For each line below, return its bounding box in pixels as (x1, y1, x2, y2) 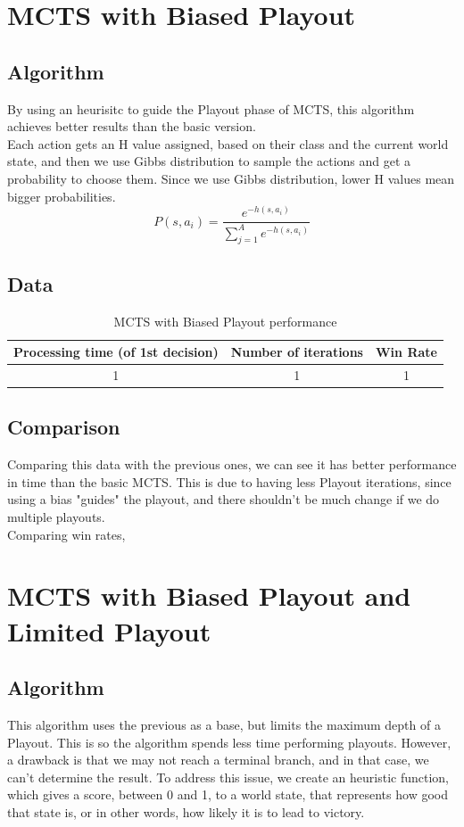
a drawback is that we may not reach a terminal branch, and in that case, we (7, 750, 429, 769)
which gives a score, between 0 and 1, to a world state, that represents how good (7, 785, 448, 804)
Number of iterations (230, 343, 363, 361)
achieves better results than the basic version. (7, 117, 256, 136)
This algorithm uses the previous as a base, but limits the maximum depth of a (7, 715, 441, 734)
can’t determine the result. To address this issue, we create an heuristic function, (7, 767, 449, 786)
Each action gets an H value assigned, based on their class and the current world (7, 134, 449, 153)
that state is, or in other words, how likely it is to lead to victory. (7, 803, 365, 821)
